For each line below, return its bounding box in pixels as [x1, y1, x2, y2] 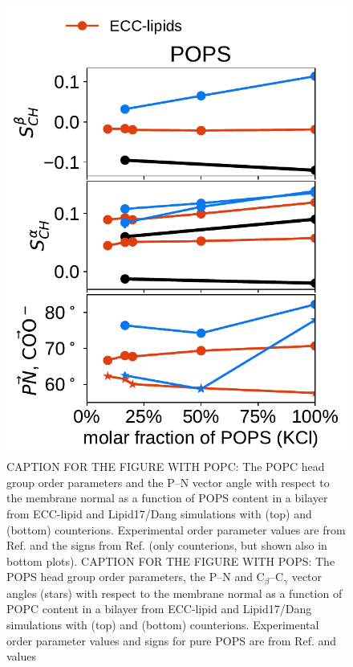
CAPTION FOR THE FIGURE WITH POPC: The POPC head [6, 458, 325, 475]
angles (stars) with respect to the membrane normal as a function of [6, 584, 343, 601]
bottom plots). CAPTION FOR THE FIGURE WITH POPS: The [6, 552, 335, 569]
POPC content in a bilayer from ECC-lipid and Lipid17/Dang [6, 600, 312, 617]
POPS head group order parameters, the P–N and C [6, 568, 265, 585]
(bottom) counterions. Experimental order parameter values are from [6, 521, 346, 538]
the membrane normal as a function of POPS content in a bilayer [6, 489, 328, 506]
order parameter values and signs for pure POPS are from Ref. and [6, 632, 337, 649]
